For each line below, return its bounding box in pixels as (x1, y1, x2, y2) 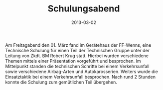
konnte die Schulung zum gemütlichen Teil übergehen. (5, 79, 117, 85)
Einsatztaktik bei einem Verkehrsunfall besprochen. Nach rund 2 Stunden (5, 74, 156, 80)
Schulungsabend (47, 3, 120, 14)
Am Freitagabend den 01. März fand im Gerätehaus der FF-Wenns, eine (5, 42, 152, 48)
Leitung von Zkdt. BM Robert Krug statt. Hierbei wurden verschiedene (5, 53, 149, 59)
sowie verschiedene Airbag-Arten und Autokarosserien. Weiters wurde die (5, 68, 158, 75)
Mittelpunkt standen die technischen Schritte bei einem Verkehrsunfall (5, 63, 150, 69)
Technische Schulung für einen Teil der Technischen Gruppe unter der (5, 47, 150, 53)
